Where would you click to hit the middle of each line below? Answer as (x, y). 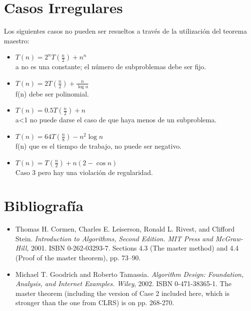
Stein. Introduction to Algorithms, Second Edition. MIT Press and (114, 238)
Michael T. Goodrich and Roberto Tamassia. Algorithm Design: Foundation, (129, 274)
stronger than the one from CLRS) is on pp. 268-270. (95, 302)
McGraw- (229, 238)
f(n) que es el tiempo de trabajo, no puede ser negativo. (98, 146)
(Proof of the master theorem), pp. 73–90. (78, 258)
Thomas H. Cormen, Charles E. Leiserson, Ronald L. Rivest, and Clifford (125, 229)
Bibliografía (44, 205)
